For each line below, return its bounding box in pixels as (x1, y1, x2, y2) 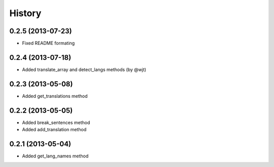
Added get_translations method (22, 93, 88, 99)
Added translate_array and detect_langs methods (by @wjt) (22, 66, 147, 73)
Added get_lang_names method (22, 153, 89, 159)
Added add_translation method (22, 127, 87, 133)
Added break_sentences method (22, 119, 90, 126)
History (9, 8, 42, 19)
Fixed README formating (22, 40, 75, 46)
